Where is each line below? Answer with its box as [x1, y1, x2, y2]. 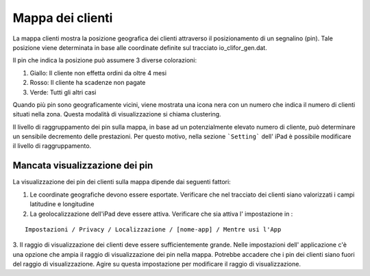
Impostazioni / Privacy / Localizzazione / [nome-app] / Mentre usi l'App [25, 225, 282, 233]
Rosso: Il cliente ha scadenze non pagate [29, 79, 146, 87]
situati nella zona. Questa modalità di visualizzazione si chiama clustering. [12, 110, 222, 118]
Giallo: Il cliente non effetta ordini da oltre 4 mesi [29, 68, 167, 77]
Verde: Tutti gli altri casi [29, 88, 97, 96]
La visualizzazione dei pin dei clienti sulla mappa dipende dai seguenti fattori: [12, 178, 231, 186]
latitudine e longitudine [29, 200, 95, 208]
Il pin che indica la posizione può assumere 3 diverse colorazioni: [12, 56, 197, 64]
